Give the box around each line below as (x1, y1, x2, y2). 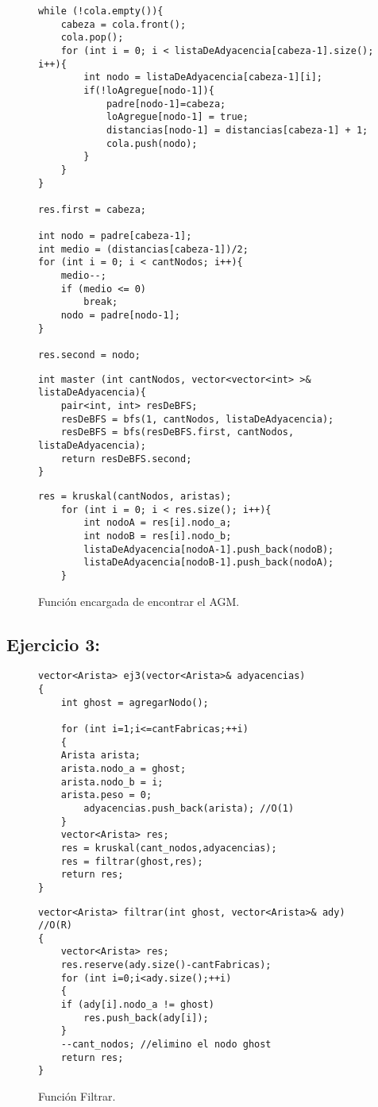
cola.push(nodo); (106, 137, 198, 149)
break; (83, 296, 118, 308)
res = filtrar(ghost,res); (60, 855, 203, 867)
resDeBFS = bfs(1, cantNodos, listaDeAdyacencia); (60, 413, 334, 425)
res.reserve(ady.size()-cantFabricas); (60, 959, 272, 971)
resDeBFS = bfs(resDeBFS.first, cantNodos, (60, 426, 295, 438)
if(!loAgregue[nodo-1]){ (83, 84, 214, 96)
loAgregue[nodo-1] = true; (106, 111, 249, 123)
